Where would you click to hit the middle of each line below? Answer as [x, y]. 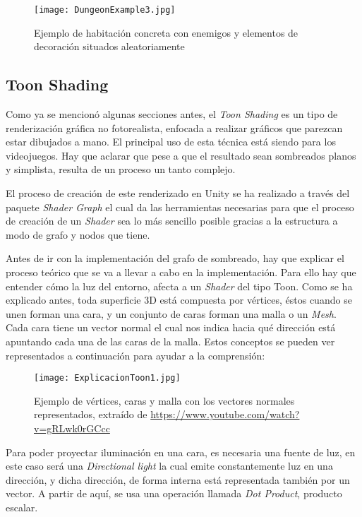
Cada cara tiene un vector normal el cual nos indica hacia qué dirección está [171, 327]
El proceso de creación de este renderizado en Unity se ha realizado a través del [178, 193]
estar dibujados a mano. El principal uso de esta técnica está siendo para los [171, 142]
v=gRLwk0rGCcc [72, 428]
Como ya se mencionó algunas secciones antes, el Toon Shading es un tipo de [172, 114]
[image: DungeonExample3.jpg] [105, 10]
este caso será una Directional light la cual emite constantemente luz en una [169, 466]
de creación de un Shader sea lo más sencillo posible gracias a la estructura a [172, 221]
